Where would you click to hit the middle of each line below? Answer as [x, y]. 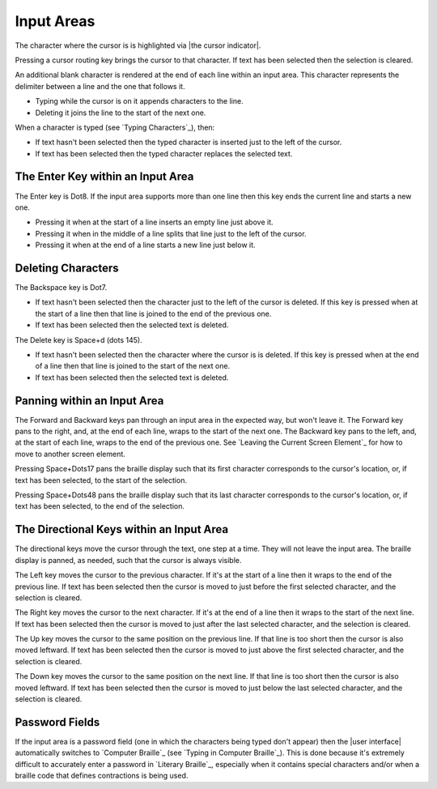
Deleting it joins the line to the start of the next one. [121, 113]
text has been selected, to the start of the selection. [101, 480]
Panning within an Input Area [89, 401]
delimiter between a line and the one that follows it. [100, 86]
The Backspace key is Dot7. [61, 288]
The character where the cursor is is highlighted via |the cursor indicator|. [138, 45]
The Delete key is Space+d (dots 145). [78, 339]
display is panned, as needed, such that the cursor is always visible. [128, 560]
